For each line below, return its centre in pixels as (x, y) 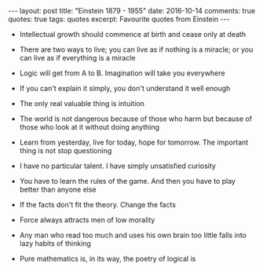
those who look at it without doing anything (89, 127)
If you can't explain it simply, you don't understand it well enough (125, 88)
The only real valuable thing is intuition (82, 103)
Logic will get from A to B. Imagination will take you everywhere (122, 73)
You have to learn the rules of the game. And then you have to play (127, 181)
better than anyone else (58, 189)
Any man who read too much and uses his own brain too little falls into (133, 235)
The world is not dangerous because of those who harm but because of (136, 119)
